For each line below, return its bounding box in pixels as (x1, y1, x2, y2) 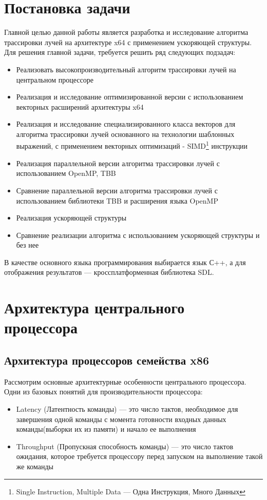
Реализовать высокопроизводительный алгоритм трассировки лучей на (16, 64, 236, 74)
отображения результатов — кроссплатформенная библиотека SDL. (4, 267, 214, 277)
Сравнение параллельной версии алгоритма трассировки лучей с (16, 185, 218, 195)
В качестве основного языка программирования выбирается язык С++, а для (4, 256, 246, 267)
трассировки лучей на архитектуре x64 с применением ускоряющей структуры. (4, 36, 252, 47)
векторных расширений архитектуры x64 (16, 101, 144, 112)
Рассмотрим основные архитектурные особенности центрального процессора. (4, 376, 246, 387)
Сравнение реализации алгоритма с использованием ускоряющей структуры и (16, 229, 260, 240)
